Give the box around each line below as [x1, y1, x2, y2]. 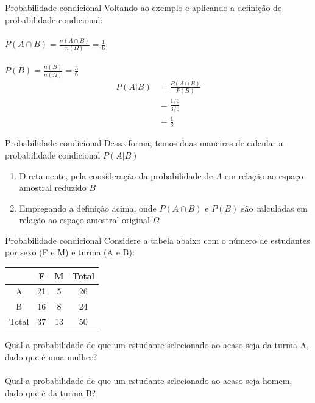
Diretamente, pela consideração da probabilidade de [19, 169, 213, 182]
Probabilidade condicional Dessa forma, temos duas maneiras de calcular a [5, 137, 283, 149]
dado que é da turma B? [5, 386, 96, 399]
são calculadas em [241, 201, 308, 214]
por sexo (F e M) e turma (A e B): [5, 246, 135, 259]
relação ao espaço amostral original [19, 213, 150, 226]
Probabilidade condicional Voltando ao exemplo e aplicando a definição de [5, 1, 282, 13]
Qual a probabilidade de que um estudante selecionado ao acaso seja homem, [5, 374, 292, 387]
